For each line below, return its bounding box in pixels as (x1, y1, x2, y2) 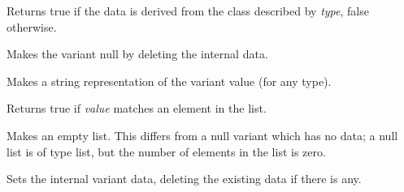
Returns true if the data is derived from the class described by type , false (7, 2, 369, 19)
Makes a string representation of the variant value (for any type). (7, 72, 332, 89)
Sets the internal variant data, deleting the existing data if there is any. (7, 170, 362, 187)
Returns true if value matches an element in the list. (7, 100, 267, 117)
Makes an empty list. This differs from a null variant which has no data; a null (7, 126, 398, 143)
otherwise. (7, 18, 57, 35)
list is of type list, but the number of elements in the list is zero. (7, 143, 326, 160)
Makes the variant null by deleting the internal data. (7, 45, 268, 62)
